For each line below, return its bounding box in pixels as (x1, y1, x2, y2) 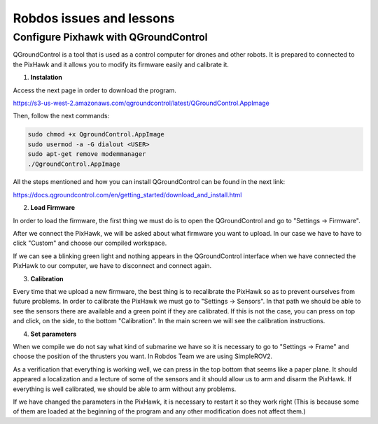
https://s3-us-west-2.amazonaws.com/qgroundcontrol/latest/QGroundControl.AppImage (13, 99, 269, 107)
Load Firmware (30, 204, 76, 212)
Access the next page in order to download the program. (13, 86, 176, 94)
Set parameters (30, 330, 77, 338)
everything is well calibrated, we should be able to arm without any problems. (13, 385, 237, 393)
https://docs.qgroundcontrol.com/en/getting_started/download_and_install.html (13, 190, 242, 199)
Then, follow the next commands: (13, 112, 110, 120)
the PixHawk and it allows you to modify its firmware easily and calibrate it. (13, 60, 229, 69)
